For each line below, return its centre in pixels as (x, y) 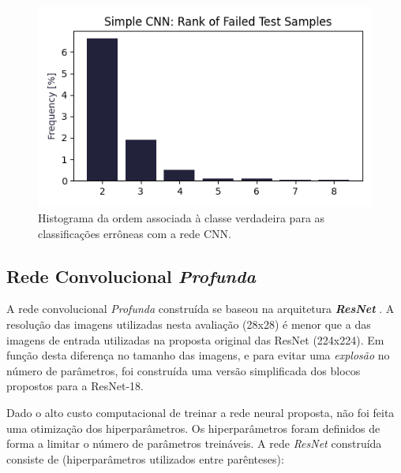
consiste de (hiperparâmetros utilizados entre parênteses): (145, 458)
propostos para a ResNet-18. (75, 386)
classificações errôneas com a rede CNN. (135, 233)
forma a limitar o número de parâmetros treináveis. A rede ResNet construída (194, 443)
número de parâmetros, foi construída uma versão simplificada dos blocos (184, 370)
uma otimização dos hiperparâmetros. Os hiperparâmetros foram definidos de (193, 428)
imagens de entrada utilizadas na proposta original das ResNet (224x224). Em (195, 339)
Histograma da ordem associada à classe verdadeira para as (182, 217)
